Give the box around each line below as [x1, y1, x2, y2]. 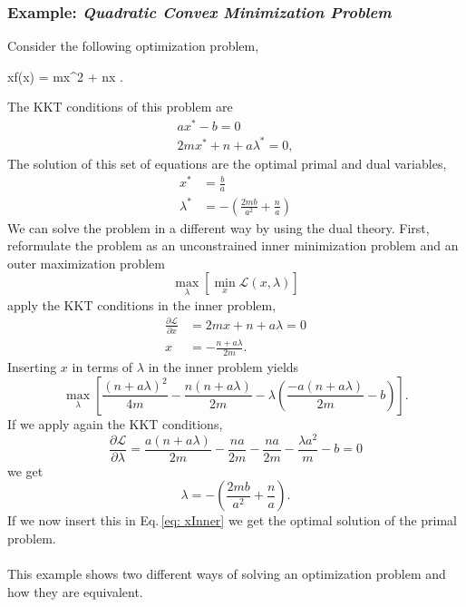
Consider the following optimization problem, [7, 36, 259, 55]
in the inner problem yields [148, 357, 299, 377]
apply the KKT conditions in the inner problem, [7, 295, 277, 314]
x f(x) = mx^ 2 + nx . [7, 66, 123, 85]
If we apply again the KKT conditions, [7, 414, 223, 433]
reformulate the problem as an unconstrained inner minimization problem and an [7, 236, 459, 255]
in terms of [72, 357, 133, 377]
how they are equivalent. [7, 582, 143, 601]
